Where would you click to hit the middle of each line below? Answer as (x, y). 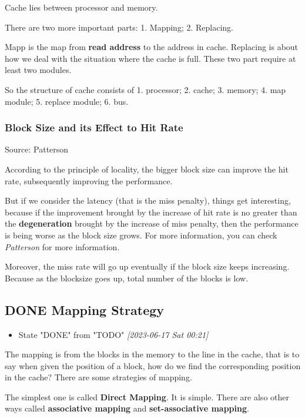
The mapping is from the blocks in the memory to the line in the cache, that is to (152, 354)
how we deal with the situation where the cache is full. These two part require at (150, 58)
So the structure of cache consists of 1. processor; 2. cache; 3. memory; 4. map (145, 89)
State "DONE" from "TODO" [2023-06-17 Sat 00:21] (113, 334)
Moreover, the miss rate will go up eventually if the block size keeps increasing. (147, 266)
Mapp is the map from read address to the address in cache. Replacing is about (152, 47)
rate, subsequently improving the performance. (89, 180)
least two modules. (38, 70)
